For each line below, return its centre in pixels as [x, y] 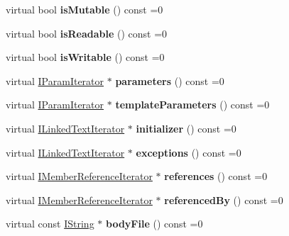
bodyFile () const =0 [154, 224]
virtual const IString [50, 224]
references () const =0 [216, 176]
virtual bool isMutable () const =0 [84, 9]
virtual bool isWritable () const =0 [85, 57]
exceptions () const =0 [189, 152]
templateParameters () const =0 [192, 105]
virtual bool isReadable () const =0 [87, 33]
